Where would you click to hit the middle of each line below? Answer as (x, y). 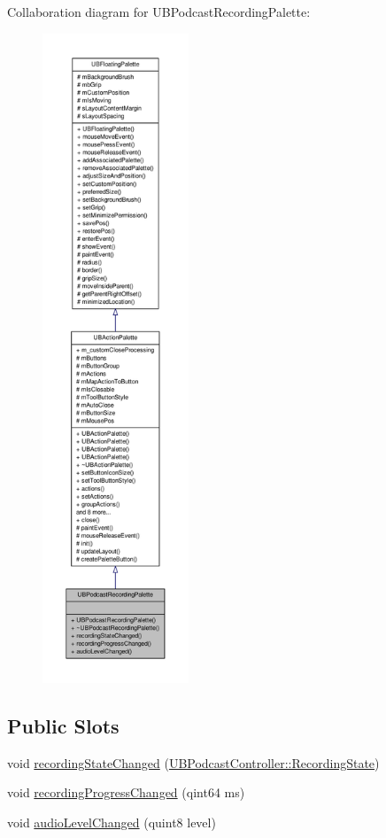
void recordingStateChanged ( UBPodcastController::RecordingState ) (193, 762)
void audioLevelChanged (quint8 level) (112, 822)
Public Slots (63, 725)
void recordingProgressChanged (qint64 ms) (126, 792)
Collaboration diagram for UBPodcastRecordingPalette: (159, 12)
